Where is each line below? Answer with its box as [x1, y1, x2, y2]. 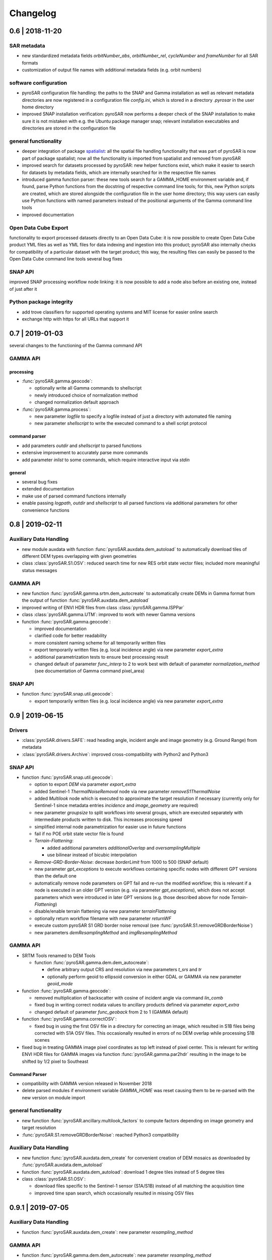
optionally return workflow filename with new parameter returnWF [34, 915, 171, 921]
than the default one [34, 873, 77, 879]
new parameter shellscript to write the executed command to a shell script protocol [34, 420, 208, 426]
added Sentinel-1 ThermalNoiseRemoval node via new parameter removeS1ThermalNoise [34, 788, 221, 794]
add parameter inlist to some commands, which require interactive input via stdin [22, 457, 190, 463]
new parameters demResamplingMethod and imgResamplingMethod [34, 929, 177, 935]
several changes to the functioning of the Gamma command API [9, 343, 143, 349]
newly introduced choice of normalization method [34, 392, 138, 398]
